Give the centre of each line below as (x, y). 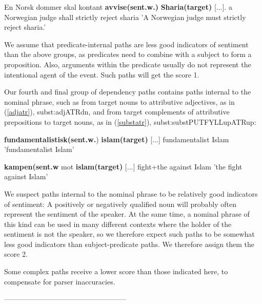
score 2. (16, 254)
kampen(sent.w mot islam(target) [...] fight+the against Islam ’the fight (123, 166)
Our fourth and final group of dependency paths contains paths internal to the (128, 92)
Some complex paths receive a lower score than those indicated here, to (116, 271)
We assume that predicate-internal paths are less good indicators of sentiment (126, 44)
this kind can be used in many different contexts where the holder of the (118, 224)
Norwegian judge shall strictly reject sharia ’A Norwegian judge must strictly (125, 17)
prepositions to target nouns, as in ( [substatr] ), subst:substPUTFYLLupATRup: (130, 121)
